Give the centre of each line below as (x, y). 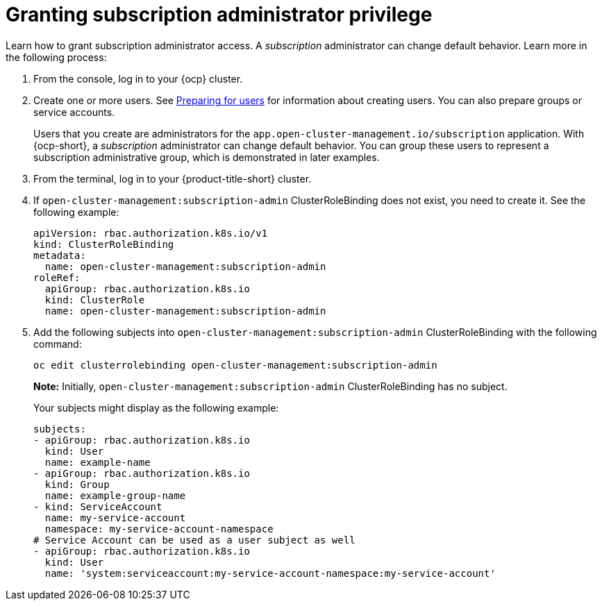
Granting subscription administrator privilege (219, 15)
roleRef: (57, 277)
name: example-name (98, 462)
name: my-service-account (115, 517)
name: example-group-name (115, 495)
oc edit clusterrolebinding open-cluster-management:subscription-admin (235, 365)
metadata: (60, 255)
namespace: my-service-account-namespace (159, 529)
